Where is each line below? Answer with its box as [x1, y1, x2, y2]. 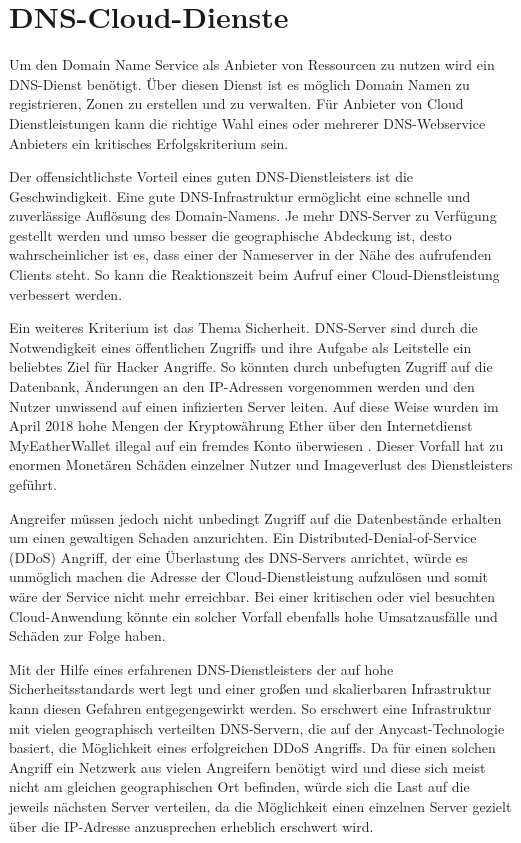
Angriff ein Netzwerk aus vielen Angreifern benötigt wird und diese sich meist [9, 756, 486, 777]
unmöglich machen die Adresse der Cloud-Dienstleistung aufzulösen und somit [9, 566, 489, 587]
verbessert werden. [9, 283, 123, 304]
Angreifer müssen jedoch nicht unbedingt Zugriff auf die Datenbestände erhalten [9, 507, 502, 528]
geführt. [9, 474, 57, 494]
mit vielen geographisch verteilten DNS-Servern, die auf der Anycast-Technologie [9, 717, 505, 738]
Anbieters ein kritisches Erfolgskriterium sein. [9, 132, 289, 153]
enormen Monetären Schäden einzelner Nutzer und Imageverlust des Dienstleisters [9, 454, 513, 475]
